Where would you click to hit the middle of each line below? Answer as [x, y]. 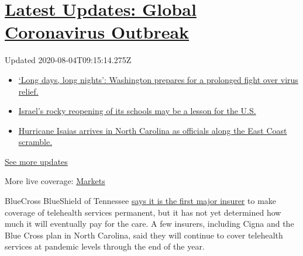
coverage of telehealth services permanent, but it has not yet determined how [143, 212]
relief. [28, 91]
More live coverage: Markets [55, 181]
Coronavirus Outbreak [97, 32]
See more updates [36, 161]
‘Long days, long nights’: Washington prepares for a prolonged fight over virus [158, 79]
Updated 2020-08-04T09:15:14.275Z [68, 60]
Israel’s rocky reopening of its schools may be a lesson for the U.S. [137, 111]
